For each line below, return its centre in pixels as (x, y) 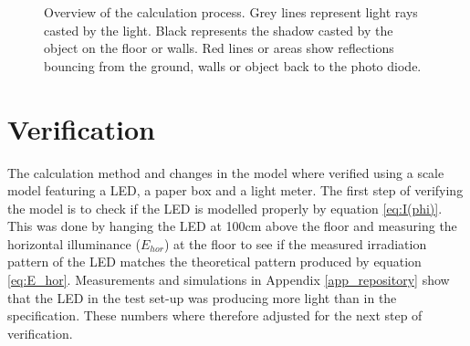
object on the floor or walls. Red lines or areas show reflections (219, 48)
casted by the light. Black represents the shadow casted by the (219, 30)
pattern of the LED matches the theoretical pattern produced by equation (214, 262)
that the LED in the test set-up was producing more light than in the (202, 297)
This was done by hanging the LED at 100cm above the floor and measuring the (232, 226)
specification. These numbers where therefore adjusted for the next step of (215, 315)
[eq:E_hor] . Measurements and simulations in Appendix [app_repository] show (229, 280)
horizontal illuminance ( (74, 243)
